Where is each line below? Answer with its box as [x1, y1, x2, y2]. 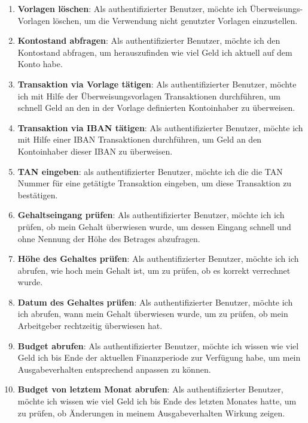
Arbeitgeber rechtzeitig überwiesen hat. [17, 319, 163, 332]
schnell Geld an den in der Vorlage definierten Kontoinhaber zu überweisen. [17, 101, 295, 114]
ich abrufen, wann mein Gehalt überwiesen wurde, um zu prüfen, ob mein [17, 307, 288, 320]
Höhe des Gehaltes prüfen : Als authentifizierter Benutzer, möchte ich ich [17, 252, 299, 265]
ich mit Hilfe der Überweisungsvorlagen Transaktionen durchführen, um [17, 89, 280, 102]
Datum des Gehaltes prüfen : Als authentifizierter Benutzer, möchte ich [17, 295, 293, 308]
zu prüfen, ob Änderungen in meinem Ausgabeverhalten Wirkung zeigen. [17, 406, 285, 419]
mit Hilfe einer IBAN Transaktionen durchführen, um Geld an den [17, 133, 262, 146]
